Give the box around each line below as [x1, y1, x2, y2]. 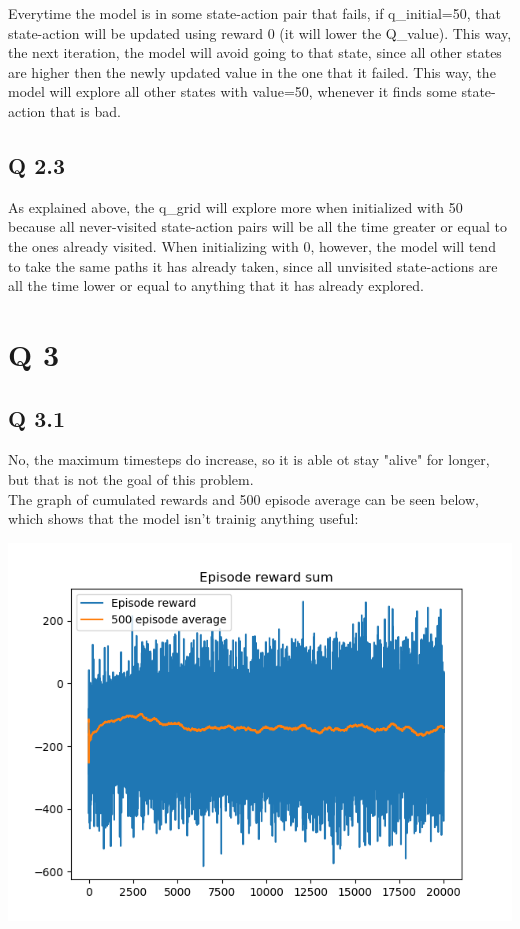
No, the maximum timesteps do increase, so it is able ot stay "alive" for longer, [8, 449, 490, 470]
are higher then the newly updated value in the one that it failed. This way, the [8, 61, 496, 82]
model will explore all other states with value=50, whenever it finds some [8, 81, 457, 102]
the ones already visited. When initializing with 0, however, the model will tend [8, 235, 496, 256]
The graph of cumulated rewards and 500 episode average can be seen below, [8, 488, 479, 509]
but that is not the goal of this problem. [8, 468, 254, 489]
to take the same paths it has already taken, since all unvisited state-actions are [8, 255, 498, 276]
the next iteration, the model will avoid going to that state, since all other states [8, 42, 502, 63]
